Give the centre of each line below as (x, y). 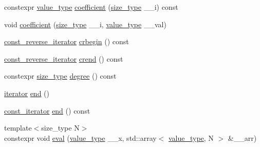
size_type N (60, 128)
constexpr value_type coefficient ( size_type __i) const (91, 7)
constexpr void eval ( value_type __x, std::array (80, 137)
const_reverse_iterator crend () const (64, 58)
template (18, 128)
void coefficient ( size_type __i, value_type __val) (85, 24)
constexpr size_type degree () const (60, 76)
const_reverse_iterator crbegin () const (67, 41)
